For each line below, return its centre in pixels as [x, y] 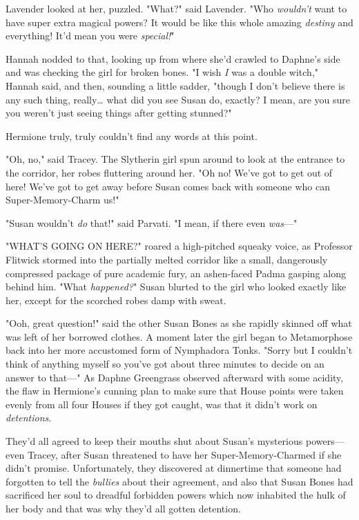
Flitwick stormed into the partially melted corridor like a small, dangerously [167, 259]
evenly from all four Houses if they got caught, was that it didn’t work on [162, 404]
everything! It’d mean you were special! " [90, 36]
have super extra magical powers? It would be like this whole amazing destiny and [179, 22]
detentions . [29, 418]
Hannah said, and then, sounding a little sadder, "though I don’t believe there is [175, 85]
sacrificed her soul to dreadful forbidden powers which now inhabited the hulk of [176, 495]
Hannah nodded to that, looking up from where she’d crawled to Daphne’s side [173, 58]
